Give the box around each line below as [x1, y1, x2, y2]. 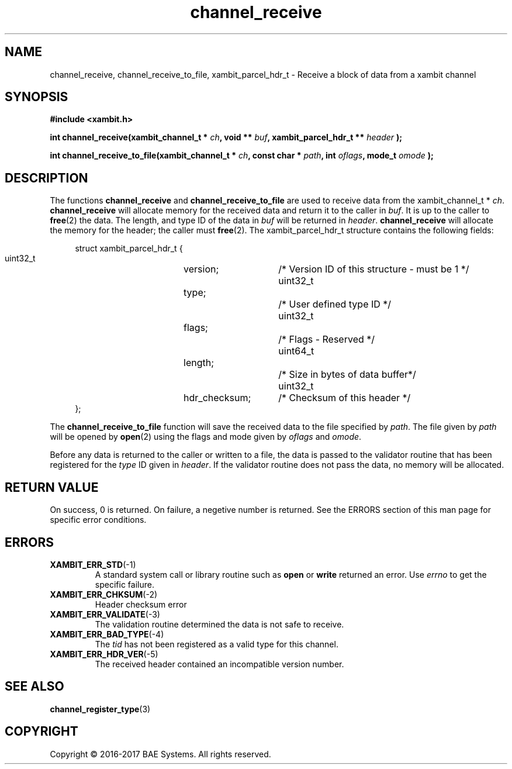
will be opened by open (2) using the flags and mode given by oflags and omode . [50, 432, 362, 442]
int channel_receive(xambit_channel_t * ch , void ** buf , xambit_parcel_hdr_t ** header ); [50, 132, 403, 143]
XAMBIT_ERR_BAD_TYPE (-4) [50, 629, 164, 639]
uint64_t [278, 345, 314, 357]
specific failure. [95, 579, 154, 589]
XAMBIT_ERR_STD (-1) [50, 559, 136, 570]
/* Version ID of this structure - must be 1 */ [278, 263, 469, 275]
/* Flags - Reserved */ [278, 333, 375, 346]
